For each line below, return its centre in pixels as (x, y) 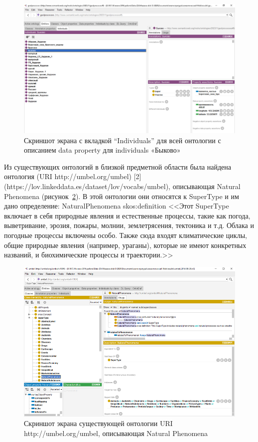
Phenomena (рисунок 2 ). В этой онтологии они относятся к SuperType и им (122, 196)
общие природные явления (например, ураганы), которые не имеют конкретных (125, 245)
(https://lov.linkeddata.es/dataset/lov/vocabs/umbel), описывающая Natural (122, 186)
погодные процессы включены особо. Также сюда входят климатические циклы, (126, 235)
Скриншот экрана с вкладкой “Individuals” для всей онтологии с (123, 140)
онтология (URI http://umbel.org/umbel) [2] (73, 176)
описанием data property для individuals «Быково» (102, 150)
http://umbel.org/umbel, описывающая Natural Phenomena (116, 433)
